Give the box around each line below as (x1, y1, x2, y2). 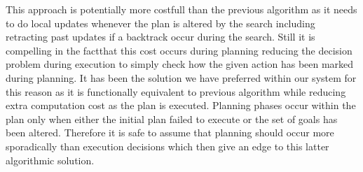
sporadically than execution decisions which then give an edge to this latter (6, 138, 329, 153)
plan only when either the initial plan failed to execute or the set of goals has (6, 111, 338, 126)
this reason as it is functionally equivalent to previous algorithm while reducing (6, 84, 346, 99)
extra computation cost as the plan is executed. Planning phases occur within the (6, 98, 356, 113)
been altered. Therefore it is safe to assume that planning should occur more (6, 125, 334, 140)
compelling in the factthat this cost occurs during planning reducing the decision (6, 43, 352, 57)
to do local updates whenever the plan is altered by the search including (6, 15, 315, 30)
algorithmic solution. (6, 152, 95, 167)
